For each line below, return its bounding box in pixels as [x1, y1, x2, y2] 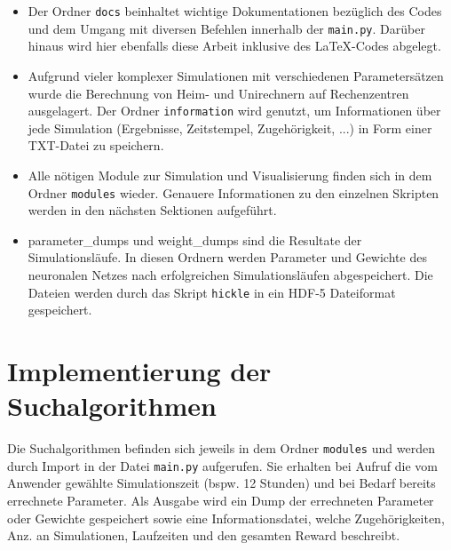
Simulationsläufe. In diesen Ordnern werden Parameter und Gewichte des [28, 248, 427, 267]
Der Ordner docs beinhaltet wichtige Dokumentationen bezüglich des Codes [28, 2, 442, 20]
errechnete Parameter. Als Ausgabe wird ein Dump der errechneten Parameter [7, 491, 434, 510]
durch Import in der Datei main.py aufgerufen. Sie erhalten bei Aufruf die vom [7, 456, 438, 474]
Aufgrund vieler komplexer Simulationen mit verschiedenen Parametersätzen [28, 66, 444, 84]
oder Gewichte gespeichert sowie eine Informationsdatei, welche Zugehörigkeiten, [7, 508, 445, 527]
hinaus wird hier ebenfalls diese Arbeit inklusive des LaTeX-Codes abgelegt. [28, 36, 441, 55]
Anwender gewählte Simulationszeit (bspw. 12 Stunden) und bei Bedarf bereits [7, 474, 436, 492]
